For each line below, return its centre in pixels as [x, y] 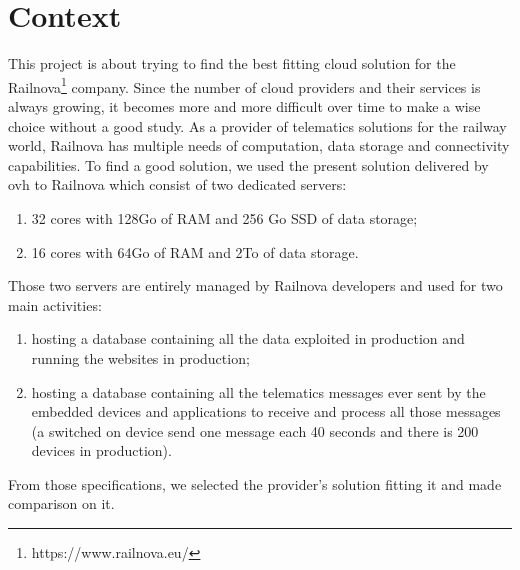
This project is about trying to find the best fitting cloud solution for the [232, 63]
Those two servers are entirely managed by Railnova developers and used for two [255, 285]
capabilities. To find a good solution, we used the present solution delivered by [248, 164]
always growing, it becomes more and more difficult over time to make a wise [244, 105]
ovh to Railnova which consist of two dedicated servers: [177, 184]
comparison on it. [61, 503]
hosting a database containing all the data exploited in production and [248, 338]
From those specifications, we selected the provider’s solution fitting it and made [255, 483]
